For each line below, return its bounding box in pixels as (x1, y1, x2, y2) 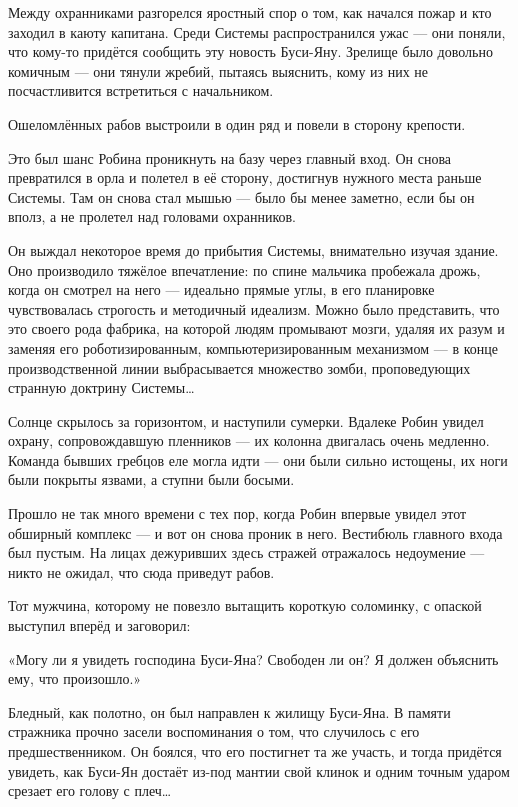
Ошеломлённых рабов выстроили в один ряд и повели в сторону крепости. (8, 113, 466, 134)
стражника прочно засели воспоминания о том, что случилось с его (8, 721, 420, 742)
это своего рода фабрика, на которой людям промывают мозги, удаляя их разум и (8, 318, 505, 339)
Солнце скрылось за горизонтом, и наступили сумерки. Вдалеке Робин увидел (8, 410, 484, 431)
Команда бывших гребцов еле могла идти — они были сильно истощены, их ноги (8, 449, 508, 470)
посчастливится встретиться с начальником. (8, 80, 274, 101)
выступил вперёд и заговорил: (8, 615, 191, 636)
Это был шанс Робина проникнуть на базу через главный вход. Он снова (8, 147, 452, 168)
